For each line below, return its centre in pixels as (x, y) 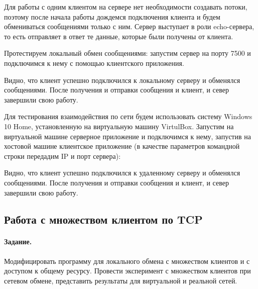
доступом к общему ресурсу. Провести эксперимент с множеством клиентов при (127, 271)
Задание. (18, 242)
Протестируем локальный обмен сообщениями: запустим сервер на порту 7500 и (127, 53)
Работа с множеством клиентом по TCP (103, 219)
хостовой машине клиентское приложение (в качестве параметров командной (122, 146)
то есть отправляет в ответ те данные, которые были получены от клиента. (119, 36)
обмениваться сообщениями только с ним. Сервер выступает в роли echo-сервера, (129, 26)
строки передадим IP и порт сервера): (62, 156)
